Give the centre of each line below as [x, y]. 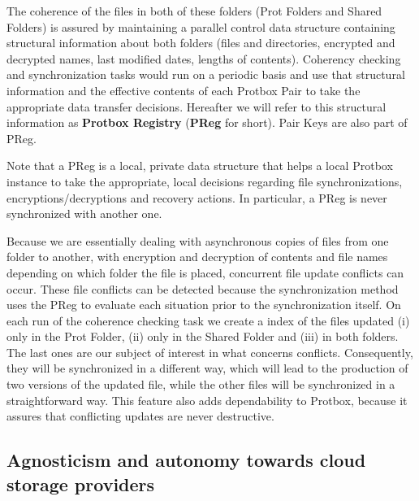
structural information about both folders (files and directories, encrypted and [201, 43]
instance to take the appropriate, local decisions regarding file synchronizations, [205, 181]
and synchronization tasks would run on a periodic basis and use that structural [206, 74]
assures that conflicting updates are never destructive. [140, 416]
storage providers [81, 484]
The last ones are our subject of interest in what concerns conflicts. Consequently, [210, 352]
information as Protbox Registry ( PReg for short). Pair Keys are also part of [207, 122]
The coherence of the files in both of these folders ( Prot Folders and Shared [194, 11]
